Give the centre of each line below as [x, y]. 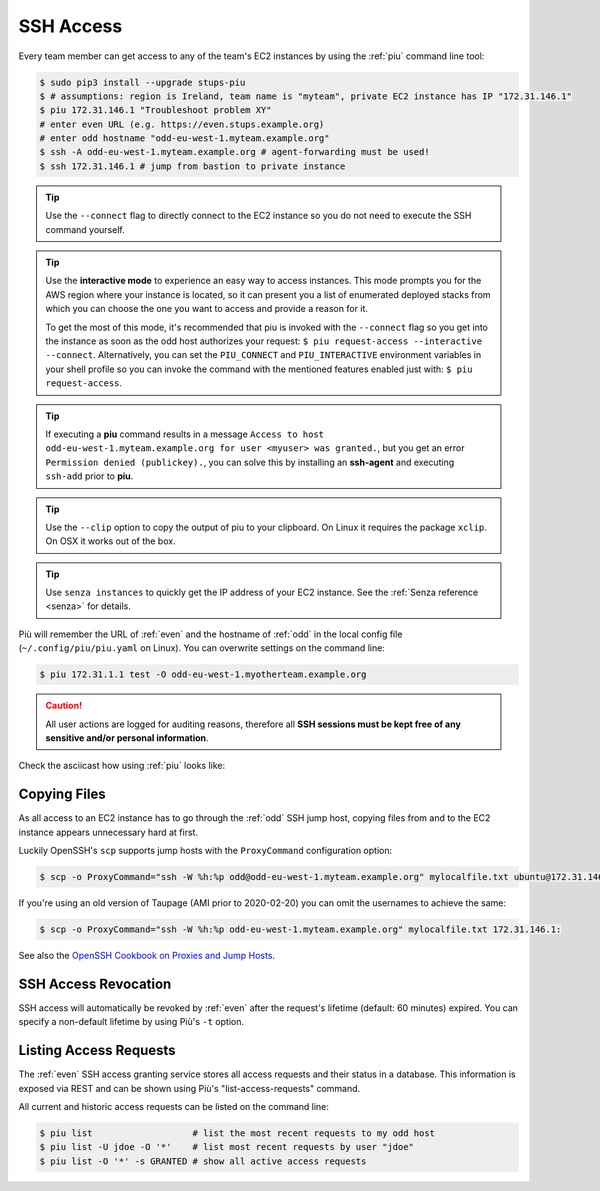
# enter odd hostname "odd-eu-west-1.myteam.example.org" [184, 138]
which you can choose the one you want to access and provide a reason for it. [207, 309]
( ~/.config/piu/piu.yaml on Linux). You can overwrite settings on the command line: [201, 648]
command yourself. [85, 229]
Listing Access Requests [97, 1050]
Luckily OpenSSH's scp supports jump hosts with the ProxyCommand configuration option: [205, 851]
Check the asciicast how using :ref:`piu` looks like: [122, 766]
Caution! [64, 706]
